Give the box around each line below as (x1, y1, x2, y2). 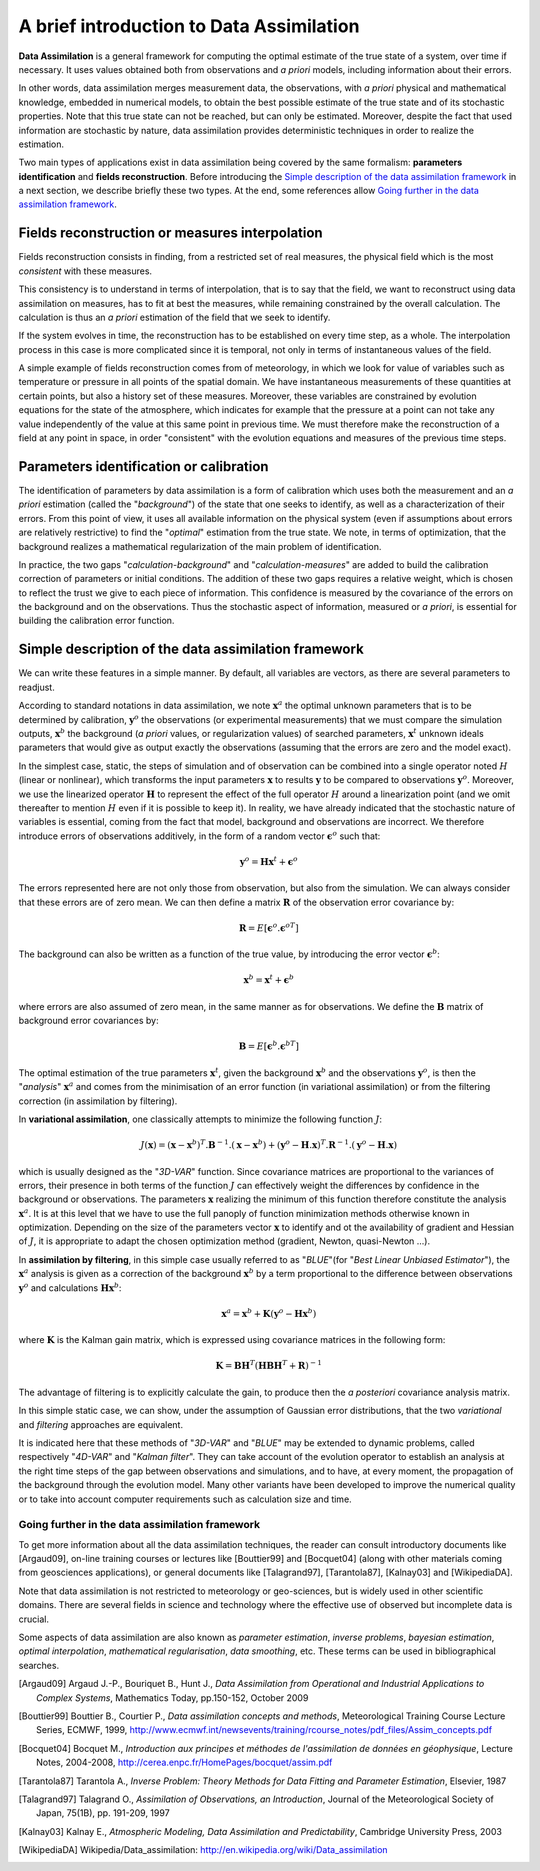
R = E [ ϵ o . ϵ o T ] (238, 921, 299, 934)
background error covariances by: (18, 1015, 159, 1027)
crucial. (18, 1613, 50, 1625)
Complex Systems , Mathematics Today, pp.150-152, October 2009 (36, 1691, 309, 1704)
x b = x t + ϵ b (243, 973, 295, 986)
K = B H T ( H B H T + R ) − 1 (215, 1358, 322, 1372)
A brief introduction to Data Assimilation (18, 15, 360, 37)
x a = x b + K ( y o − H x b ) (221, 1306, 317, 1319)
